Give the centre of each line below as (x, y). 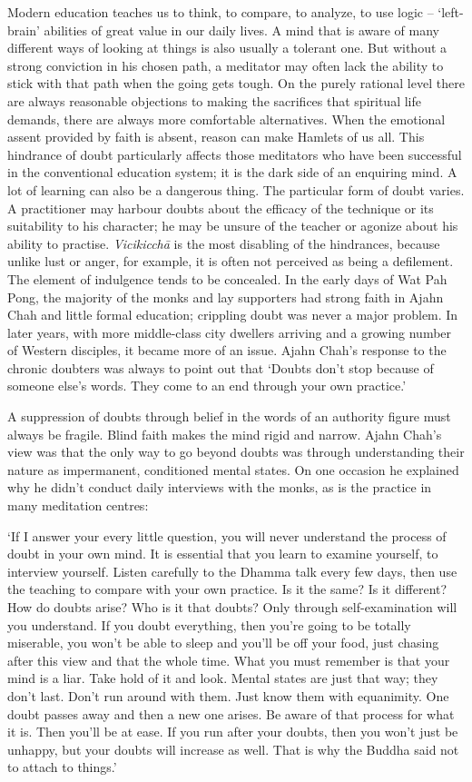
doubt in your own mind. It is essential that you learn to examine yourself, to (223, 554)
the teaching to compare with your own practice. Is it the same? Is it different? (227, 589)
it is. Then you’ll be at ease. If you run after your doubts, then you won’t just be (233, 732)
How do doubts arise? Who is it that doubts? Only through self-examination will (232, 607)
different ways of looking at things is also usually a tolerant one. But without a (227, 48)
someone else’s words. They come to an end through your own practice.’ (207, 386)
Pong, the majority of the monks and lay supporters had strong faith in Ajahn (226, 297)
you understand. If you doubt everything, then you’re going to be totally (209, 624)
